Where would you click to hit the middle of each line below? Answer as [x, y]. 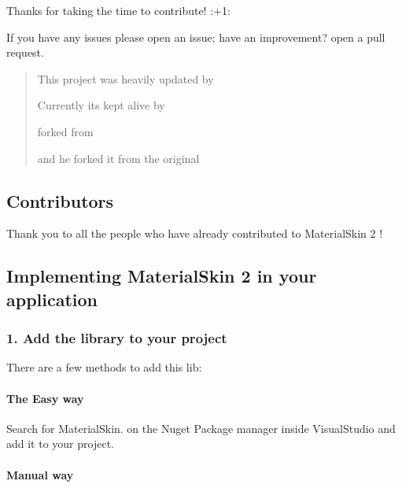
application [52, 299]
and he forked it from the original [118, 158]
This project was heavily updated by [125, 78]
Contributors [60, 200]
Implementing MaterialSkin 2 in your [162, 276]
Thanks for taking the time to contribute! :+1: [118, 10]
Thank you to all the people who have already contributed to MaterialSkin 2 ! [195, 233]
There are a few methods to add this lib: [104, 367]
